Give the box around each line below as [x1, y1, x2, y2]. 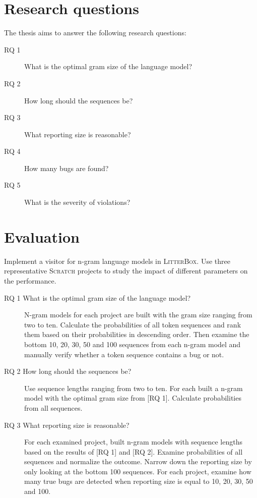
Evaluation [4, 226, 80, 247]
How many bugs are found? [24, 162, 109, 173]
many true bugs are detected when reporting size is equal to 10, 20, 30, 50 [24, 476, 253, 486]
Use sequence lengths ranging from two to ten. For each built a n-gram [24, 382, 243, 393]
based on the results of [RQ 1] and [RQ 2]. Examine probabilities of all [24, 446, 243, 457]
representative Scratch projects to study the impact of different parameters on [4, 265, 248, 276]
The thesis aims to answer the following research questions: [4, 27, 186, 38]
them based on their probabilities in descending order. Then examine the [24, 329, 249, 340]
